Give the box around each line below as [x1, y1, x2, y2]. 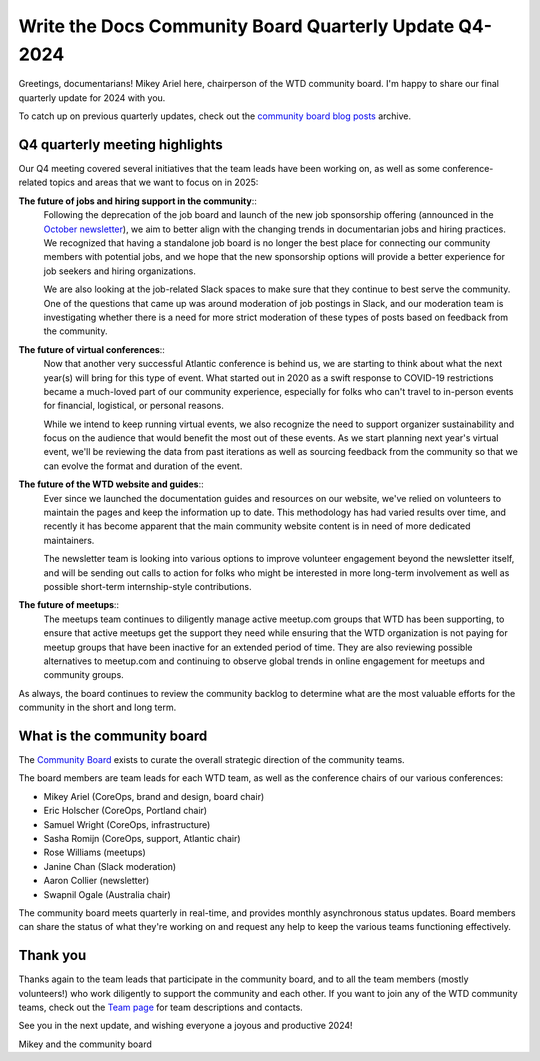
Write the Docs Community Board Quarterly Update [18, 15, 455, 37]
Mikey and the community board [18, 1038, 152, 1050]
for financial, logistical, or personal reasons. [43, 400, 224, 412]
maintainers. [43, 534, 95, 546]
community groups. [43, 669, 124, 681]
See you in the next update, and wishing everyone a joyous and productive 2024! [18, 1020, 354, 1032]
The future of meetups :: [18, 599, 120, 611]
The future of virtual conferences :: [18, 343, 165, 355]
